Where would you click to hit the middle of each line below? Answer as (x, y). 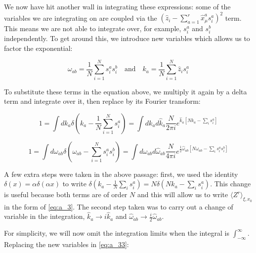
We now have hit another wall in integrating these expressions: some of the (117, 6)
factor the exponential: (38, 48)
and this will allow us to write (183, 194)
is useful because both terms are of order (66, 194)
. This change (231, 184)
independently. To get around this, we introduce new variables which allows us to (127, 38)
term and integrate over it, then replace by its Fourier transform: (102, 101)
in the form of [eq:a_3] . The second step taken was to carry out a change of (119, 206)
